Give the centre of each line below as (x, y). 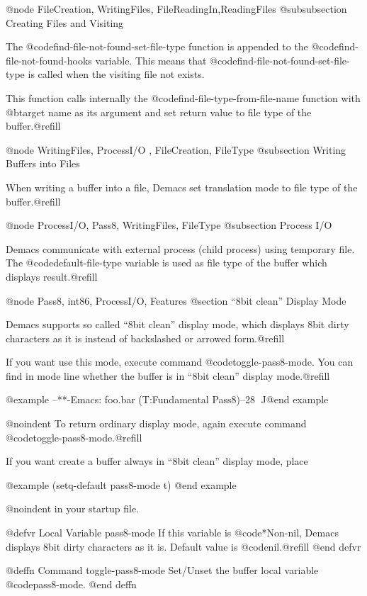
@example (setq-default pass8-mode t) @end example (121, 484)
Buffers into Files (43, 163)
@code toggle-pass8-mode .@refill (74, 437)
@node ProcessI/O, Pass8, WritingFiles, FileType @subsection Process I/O (169, 225)
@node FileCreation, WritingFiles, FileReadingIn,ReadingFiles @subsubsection (176, 9)
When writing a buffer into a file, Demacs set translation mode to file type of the (182, 187)
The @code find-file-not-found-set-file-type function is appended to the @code (172, 46)
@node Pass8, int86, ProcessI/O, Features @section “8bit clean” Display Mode (176, 300)
